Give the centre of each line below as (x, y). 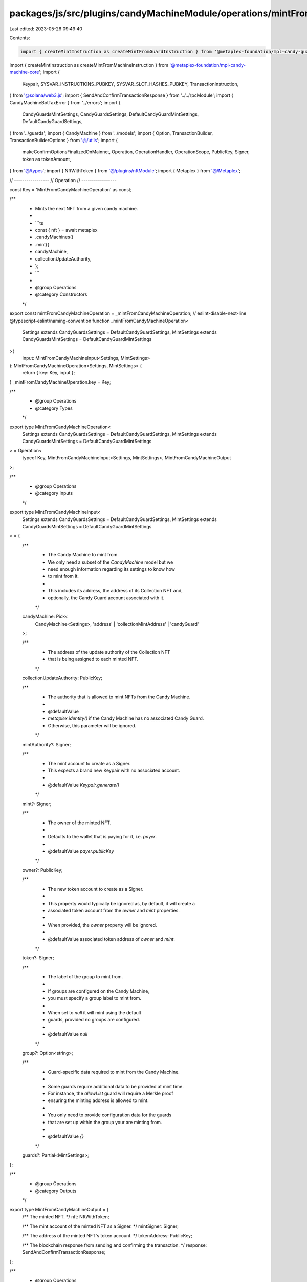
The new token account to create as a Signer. (96, 889)
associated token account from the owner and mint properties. (114, 910)
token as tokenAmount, (47, 159)
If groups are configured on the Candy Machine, (98, 991)
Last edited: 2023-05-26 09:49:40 (46, 29)
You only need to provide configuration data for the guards (110, 1115)
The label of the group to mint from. (85, 977)
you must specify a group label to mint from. (95, 998)
